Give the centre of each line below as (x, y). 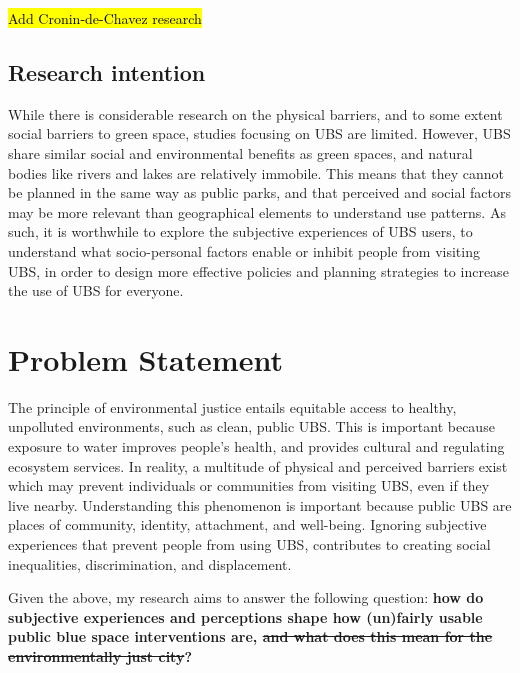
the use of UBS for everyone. (96, 290)
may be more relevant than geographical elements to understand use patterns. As (257, 211)
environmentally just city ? (100, 655)
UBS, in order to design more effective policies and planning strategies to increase (258, 270)
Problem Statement (145, 358)
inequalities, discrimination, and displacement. (150, 563)
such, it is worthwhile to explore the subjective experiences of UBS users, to (240, 231)
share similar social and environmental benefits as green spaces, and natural (240, 152)
